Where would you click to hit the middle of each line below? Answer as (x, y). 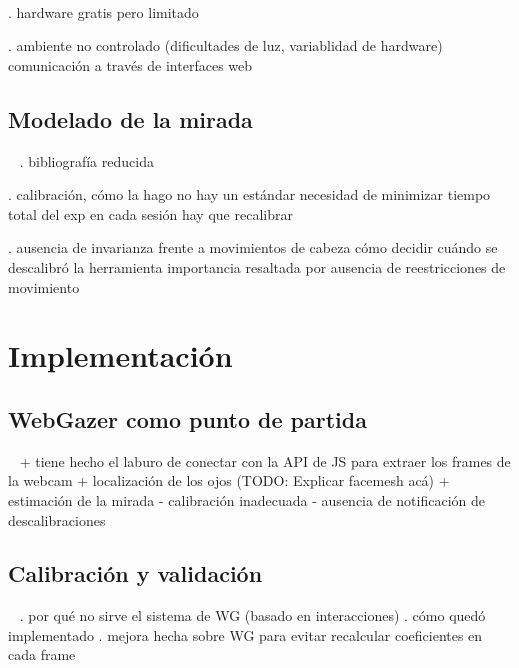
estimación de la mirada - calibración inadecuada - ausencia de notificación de (246, 499)
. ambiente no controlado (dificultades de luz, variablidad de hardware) (225, 45)
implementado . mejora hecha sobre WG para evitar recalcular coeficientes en (245, 634)
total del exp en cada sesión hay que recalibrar (150, 213)
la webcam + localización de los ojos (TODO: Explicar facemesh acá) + (229, 480)
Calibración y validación (135, 573)
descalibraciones (57, 519)
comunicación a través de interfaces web (130, 64)
